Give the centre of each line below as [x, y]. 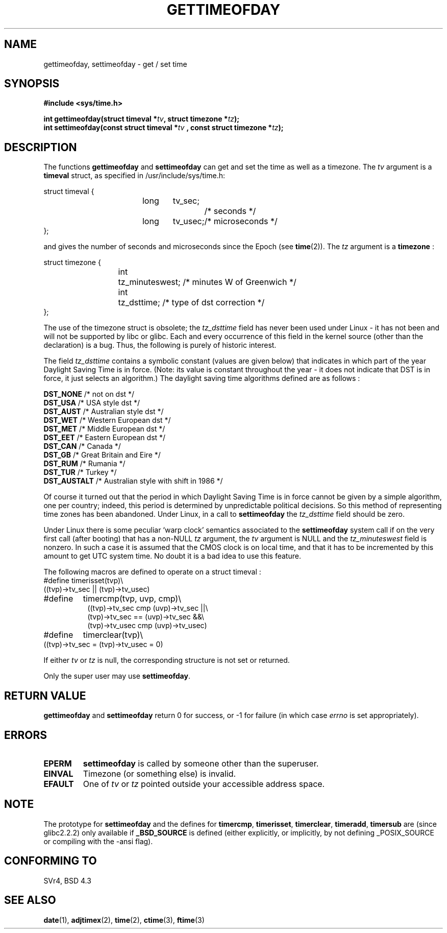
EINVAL [58, 773]
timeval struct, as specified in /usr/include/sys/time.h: [134, 176]
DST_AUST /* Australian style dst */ [104, 412]
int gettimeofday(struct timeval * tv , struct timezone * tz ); [142, 119]
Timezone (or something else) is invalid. [159, 773]
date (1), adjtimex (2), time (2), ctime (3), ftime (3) [124, 920]
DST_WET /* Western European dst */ [107, 420]
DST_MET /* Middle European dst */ [104, 429]
